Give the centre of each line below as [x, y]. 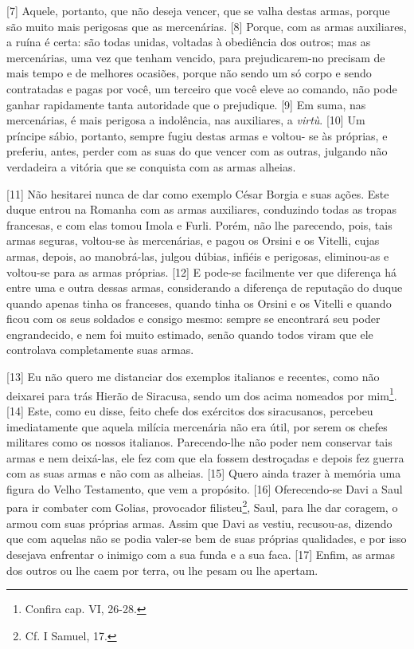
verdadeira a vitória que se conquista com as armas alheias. [151, 166]
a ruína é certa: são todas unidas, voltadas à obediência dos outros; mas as [189, 42]
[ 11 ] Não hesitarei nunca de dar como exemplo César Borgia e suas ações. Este [198, 193]
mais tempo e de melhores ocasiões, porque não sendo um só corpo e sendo [189, 73]
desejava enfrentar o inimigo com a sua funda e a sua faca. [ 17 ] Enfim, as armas [201, 554]
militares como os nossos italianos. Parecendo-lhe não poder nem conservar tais [199, 442]
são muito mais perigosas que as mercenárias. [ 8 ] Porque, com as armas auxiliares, [207, 26]
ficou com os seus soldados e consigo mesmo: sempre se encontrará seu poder [193, 319]
